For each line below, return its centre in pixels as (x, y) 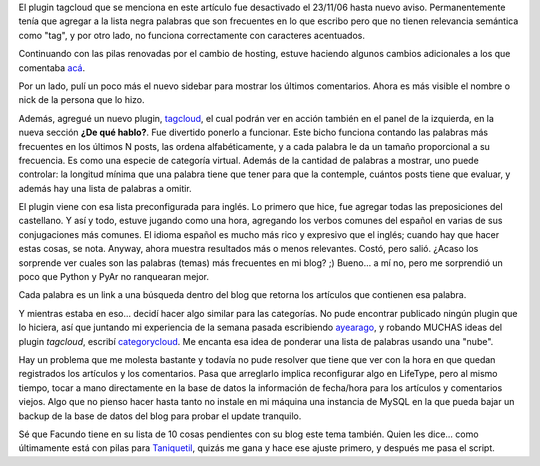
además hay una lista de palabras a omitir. (105, 188)
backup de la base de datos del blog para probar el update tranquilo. (160, 416)
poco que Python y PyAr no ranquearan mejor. (114, 277)
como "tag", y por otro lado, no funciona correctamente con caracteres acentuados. (191, 35)
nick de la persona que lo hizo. (81, 100)
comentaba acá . (52, 67)
